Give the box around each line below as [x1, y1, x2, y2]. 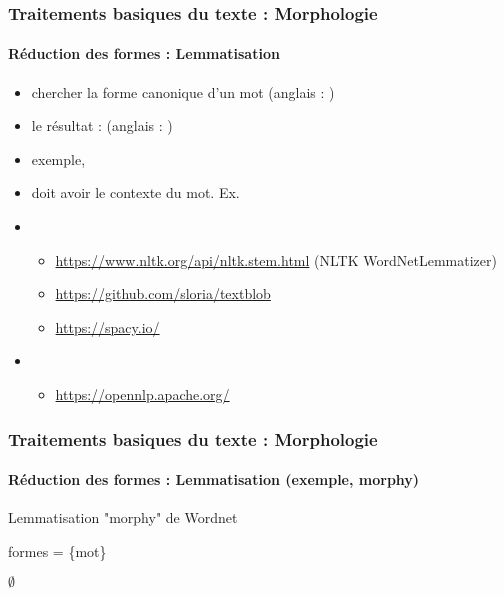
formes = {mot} [8, 540, 107, 561]
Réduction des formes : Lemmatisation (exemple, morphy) [8, 469, 420, 490]
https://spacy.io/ [55, 316, 160, 337]
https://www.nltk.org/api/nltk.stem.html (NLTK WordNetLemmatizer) [55, 249, 497, 270]
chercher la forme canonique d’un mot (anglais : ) [31, 81, 335, 102]
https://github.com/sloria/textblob [55, 283, 271, 304]
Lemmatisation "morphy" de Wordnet [8, 507, 238, 528]
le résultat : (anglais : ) [31, 115, 173, 136]
